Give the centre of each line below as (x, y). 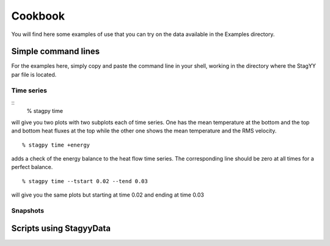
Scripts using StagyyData (61, 229)
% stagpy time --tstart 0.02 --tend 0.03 (85, 181)
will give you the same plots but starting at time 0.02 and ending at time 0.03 (108, 195)
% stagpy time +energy (56, 145)
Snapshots (28, 211)
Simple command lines (56, 52)
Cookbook (38, 16)
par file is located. (34, 74)
